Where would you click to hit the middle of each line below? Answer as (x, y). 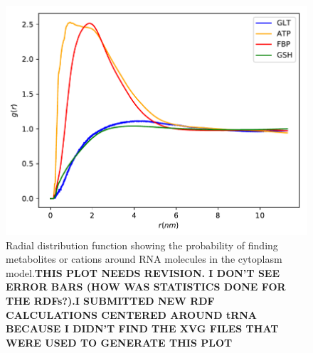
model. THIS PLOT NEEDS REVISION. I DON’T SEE (143, 272)
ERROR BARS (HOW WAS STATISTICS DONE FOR (146, 287)
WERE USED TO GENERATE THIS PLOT (119, 342)
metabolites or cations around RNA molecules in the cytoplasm (144, 259)
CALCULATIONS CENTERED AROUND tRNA (132, 314)
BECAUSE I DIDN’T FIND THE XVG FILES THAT (142, 328)
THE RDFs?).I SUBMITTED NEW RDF (110, 301)
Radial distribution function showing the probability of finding (142, 245)
